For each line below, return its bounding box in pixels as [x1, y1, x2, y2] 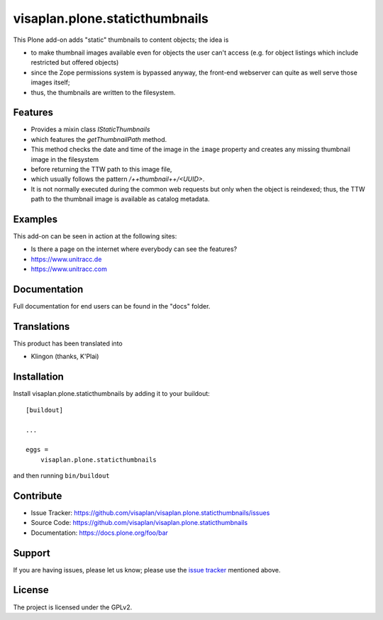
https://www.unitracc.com [30, 265, 108, 273]
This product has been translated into [13, 339, 123, 348]
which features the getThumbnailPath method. [30, 135, 167, 143]
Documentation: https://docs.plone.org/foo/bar [30, 528, 168, 537]
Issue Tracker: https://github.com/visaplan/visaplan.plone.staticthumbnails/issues [30, 508, 270, 517]
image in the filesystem [30, 155, 99, 163]
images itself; [30, 78, 70, 87]
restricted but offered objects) [30, 58, 119, 67]
